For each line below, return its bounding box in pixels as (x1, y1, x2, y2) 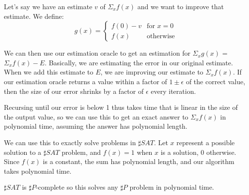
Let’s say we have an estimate (4, 1, 93, 11)
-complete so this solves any (35, 182, 118, 192)
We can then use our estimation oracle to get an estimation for (4, 48, 190, 58)
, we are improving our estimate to (100, 67, 203, 77)
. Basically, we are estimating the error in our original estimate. (45, 57, 233, 67)
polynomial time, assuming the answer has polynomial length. (4, 121, 187, 131)
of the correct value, (186, 76, 246, 86)
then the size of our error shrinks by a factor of (4, 86, 144, 96)
